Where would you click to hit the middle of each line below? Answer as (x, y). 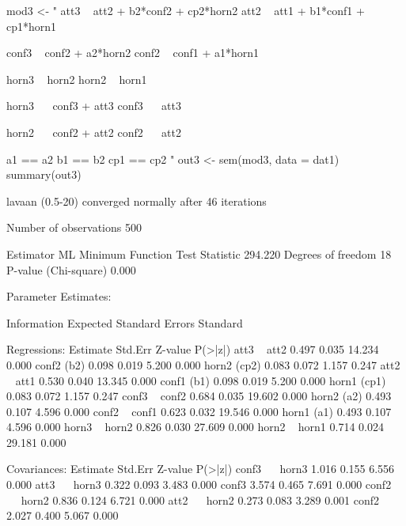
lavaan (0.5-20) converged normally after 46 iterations (137, 201)
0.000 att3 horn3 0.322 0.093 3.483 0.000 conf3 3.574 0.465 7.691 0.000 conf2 (199, 484)
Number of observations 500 (74, 227)
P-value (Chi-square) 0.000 (71, 269)
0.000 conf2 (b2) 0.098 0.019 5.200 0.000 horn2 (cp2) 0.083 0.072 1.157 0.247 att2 (203, 364)
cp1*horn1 (32, 26)
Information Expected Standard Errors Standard (125, 322)
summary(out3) (44, 174)
